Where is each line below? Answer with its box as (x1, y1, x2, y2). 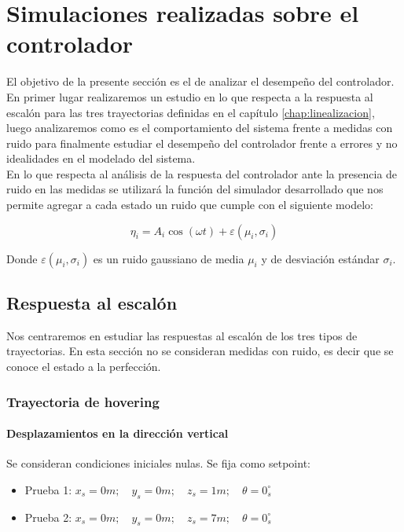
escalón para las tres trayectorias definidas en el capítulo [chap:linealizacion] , (6, 104, 375, 120)
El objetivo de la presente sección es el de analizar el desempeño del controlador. (6, 73, 395, 90)
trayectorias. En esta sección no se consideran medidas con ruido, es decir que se (6, 343, 394, 359)
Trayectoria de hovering (6, 391, 160, 411)
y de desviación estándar (261, 250, 380, 266)
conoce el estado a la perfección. (6, 358, 161, 375)
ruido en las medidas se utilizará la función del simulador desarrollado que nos (6, 181, 384, 197)
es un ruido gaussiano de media (93, 250, 244, 266)
